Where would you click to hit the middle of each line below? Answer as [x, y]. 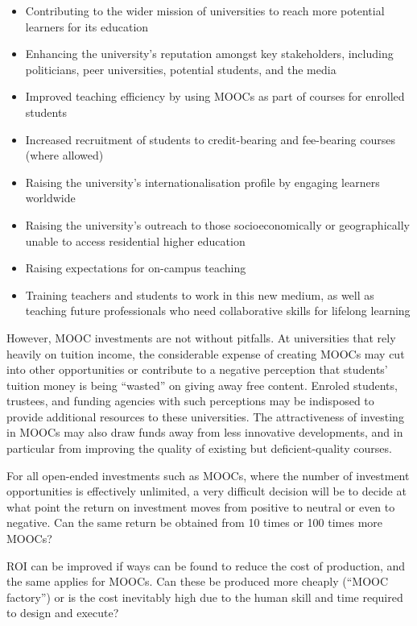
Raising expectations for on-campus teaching [136, 268]
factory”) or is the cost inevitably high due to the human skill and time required [205, 597]
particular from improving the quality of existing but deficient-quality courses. [199, 448]
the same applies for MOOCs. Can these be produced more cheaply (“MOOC [198, 581]
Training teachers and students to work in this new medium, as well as [200, 294]
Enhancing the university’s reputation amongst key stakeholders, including [209, 54]
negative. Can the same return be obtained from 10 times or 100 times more [195, 522]
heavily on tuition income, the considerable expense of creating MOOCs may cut [206, 353]
